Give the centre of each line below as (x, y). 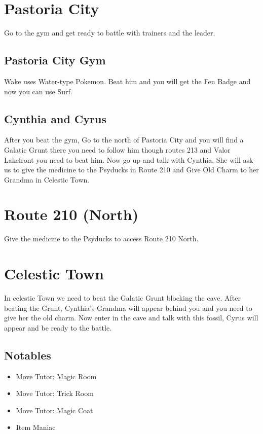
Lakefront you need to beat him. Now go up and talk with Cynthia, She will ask (129, 159)
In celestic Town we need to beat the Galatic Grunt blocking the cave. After (122, 298)
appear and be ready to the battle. (58, 327)
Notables (28, 355)
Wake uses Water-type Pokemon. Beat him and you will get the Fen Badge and (127, 81)
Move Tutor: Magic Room (56, 376)
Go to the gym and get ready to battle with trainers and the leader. (110, 33)
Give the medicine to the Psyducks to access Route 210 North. (101, 239)
